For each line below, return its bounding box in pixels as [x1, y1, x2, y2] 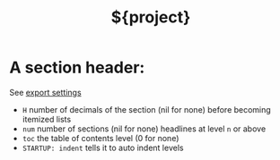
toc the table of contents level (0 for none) [22, 132, 179, 143]
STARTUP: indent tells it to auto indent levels [22, 142, 184, 153]
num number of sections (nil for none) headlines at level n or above [22, 123, 267, 134]
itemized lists [22, 114, 72, 124]
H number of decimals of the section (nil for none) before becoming [22, 104, 271, 114]
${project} [110, 7, 191, 28]
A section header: [9, 57, 145, 78]
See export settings [9, 87, 83, 97]
